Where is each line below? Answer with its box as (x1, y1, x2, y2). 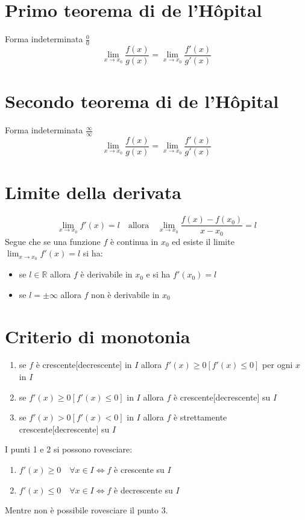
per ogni (262, 358, 293, 371)
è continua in (110, 235, 159, 247)
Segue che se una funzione (5, 235, 101, 247)
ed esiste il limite (172, 235, 234, 247)
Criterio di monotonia (5, 323, 190, 348)
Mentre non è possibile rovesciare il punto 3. (5, 504, 168, 516)
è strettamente (173, 411, 227, 423)
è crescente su (114, 463, 165, 475)
